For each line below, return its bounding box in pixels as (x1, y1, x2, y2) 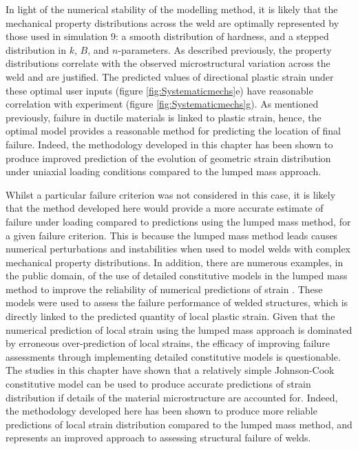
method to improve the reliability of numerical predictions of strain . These (6, 281, 323, 296)
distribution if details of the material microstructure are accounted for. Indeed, (6, 390, 338, 404)
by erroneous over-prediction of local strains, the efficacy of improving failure (6, 336, 330, 350)
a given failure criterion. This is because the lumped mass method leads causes (6, 228, 338, 242)
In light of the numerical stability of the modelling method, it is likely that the (6, 2, 338, 16)
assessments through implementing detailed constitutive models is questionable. (6, 349, 341, 363)
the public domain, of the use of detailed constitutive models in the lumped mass (6, 268, 348, 283)
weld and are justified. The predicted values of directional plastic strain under (6, 69, 334, 83)
